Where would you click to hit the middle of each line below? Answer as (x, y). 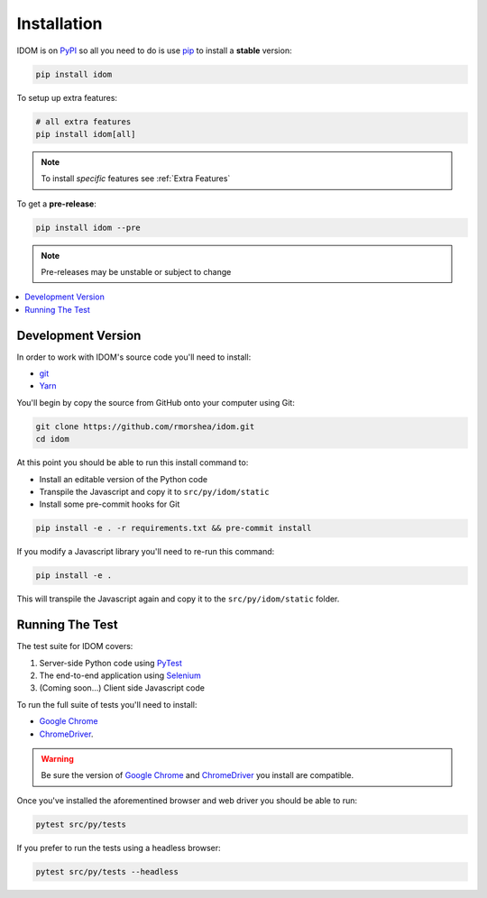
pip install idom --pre (88, 227)
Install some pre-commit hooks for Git (110, 504)
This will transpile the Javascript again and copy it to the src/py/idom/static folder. (178, 599)
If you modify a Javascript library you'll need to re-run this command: (146, 552)
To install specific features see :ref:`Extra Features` (136, 179)
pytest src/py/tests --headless (107, 871)
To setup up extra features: (67, 97)
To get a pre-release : (56, 204)
